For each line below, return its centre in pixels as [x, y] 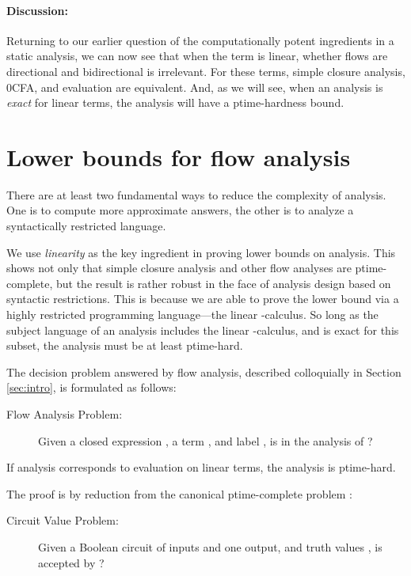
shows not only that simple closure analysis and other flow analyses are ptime [195, 268]
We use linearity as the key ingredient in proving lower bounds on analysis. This [201, 252]
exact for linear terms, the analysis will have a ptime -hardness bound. [175, 102]
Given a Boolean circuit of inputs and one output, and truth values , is [210, 546]
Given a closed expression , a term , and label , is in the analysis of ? [205, 440]
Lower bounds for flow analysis [179, 156]
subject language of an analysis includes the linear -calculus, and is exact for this [203, 330]
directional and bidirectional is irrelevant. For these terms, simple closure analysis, [206, 71]
